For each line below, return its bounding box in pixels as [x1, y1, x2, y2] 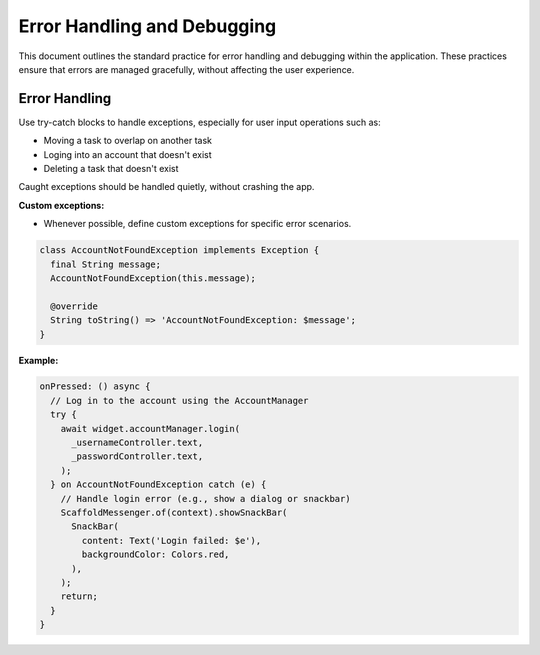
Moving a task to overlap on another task [43, 135, 212, 147]
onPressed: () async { [39, 381, 151, 392]
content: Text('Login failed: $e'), [81, 535, 262, 546]
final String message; [50, 258, 162, 270]
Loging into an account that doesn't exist [43, 148, 212, 160]
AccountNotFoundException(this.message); [50, 272, 257, 284]
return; [60, 591, 99, 602]
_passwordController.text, [71, 451, 204, 462]
